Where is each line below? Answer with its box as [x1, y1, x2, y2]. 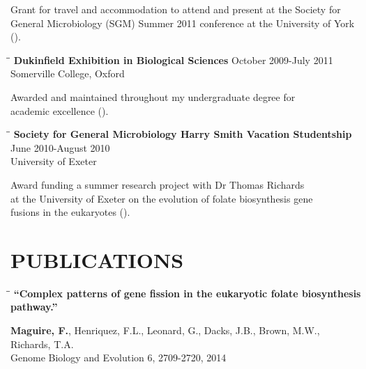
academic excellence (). [10, 103, 109, 118]
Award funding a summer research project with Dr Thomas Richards [10, 177, 305, 191]
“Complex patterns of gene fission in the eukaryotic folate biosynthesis [13, 285, 361, 300]
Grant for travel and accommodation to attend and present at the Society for [10, 2, 341, 16]
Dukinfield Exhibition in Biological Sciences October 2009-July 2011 [13, 52, 333, 67]
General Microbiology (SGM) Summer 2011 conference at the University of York [10, 15, 355, 30]
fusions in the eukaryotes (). [10, 205, 130, 219]
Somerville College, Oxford [10, 66, 125, 81]
